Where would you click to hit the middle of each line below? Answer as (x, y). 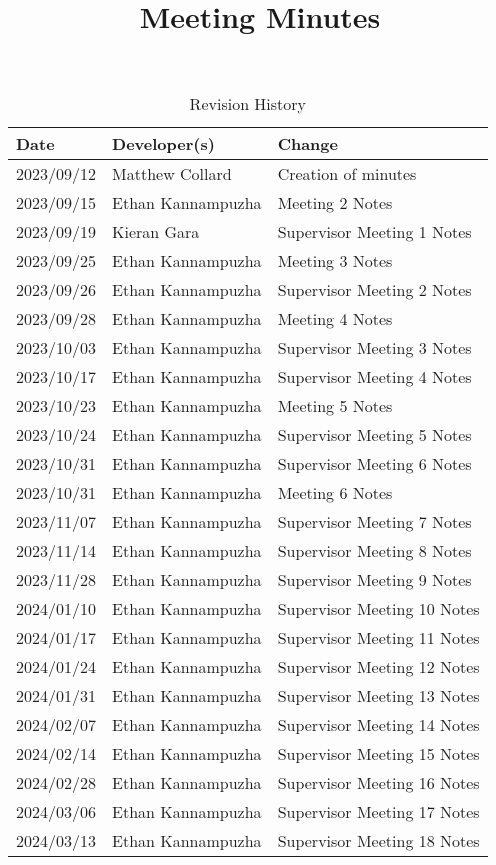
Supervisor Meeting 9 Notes (374, 580)
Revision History (248, 104)
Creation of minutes (347, 174)
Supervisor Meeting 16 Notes (378, 783)
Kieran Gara (156, 232)
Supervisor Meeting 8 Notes (374, 551)
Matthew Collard (172, 174)
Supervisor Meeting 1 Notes (374, 232)
